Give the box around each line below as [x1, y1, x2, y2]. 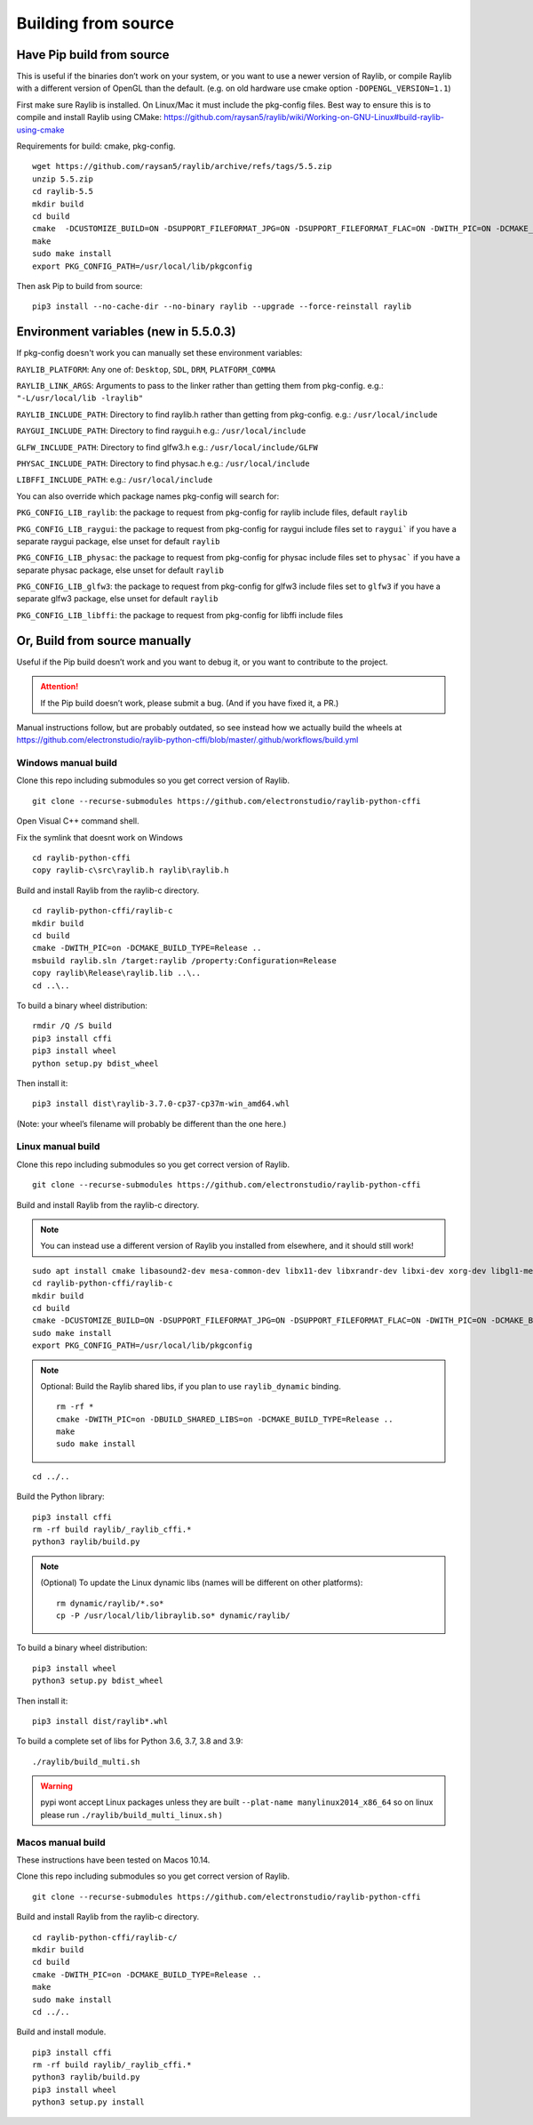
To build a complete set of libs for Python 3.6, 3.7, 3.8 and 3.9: [16, 1735, 243, 1747]
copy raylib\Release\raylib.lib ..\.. [32, 968, 202, 978]
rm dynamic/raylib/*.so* [56, 1598, 164, 1608]
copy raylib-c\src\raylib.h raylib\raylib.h [32, 865, 230, 875]
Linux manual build [16, 1140, 100, 1153]
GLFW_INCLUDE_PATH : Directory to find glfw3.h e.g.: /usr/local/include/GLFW [16, 441, 319, 453]
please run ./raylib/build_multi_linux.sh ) [40, 1809, 222, 1820]
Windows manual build [16, 757, 117, 769]
